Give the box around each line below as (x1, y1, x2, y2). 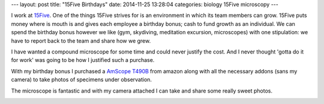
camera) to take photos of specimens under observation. (11, 76, 152, 84)
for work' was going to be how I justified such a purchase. (11, 57, 155, 64)
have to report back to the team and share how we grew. (11, 37, 151, 44)
